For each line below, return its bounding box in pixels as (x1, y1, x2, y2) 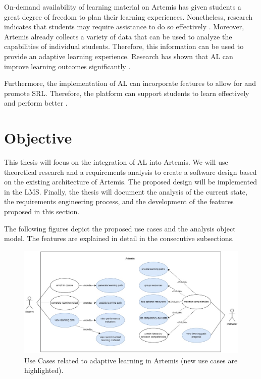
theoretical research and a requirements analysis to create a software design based (4, 166, 257, 177)
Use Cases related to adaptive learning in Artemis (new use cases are (24, 355, 238, 365)
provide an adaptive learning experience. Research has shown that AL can (4, 51, 233, 61)
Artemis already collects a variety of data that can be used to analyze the (4, 31, 232, 41)
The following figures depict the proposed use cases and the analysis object (4, 223, 236, 233)
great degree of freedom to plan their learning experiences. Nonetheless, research (4, 11, 253, 22)
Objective (4, 127, 72, 148)
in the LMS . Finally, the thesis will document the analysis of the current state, (4, 186, 247, 197)
